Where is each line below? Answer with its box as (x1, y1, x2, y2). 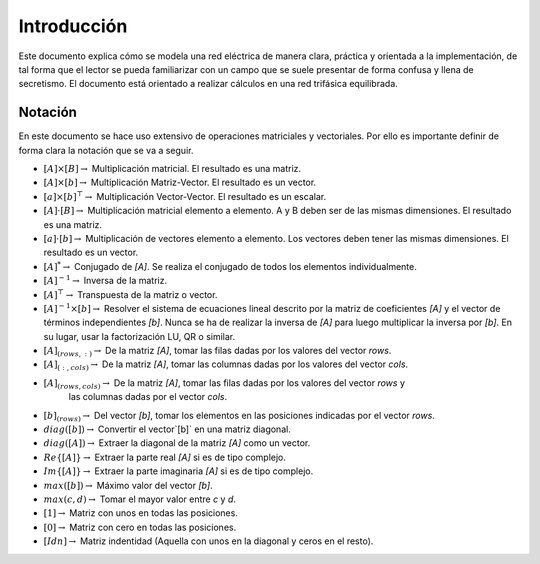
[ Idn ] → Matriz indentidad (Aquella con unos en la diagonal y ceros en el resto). (43, 535, 374, 547)
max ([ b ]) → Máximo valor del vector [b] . (43, 479, 214, 491)
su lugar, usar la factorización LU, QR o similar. (43, 330, 235, 342)
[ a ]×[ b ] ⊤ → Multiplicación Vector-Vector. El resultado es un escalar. (43, 190, 327, 202)
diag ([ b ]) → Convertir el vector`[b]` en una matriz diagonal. (43, 423, 292, 435)
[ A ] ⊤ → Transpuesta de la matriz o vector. (43, 287, 218, 300)
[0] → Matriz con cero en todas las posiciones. (43, 521, 237, 533)
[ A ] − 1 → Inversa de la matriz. (43, 273, 168, 287)
